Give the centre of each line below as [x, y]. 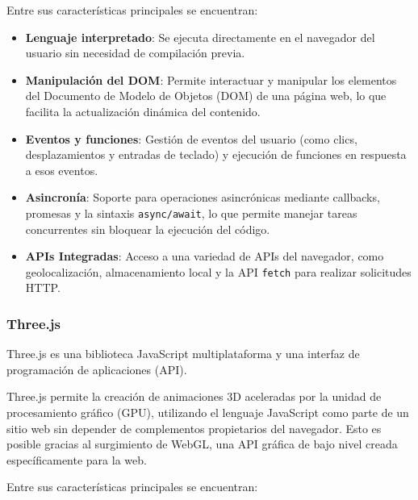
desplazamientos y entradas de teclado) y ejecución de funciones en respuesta [216, 154]
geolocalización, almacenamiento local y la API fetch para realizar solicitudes [218, 271]
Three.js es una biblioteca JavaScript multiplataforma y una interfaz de [183, 354]
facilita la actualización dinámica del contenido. [143, 111]
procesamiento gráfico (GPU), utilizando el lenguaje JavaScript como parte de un [208, 412]
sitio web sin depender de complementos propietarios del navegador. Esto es [194, 428]
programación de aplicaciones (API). [97, 369]
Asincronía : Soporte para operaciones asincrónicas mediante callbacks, [203, 197]
